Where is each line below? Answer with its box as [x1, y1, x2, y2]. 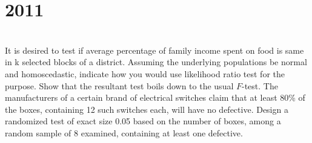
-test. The [242, 79, 278, 92]
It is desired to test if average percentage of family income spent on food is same [5, 43, 304, 56]
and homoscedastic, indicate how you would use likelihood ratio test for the [5, 67, 285, 80]
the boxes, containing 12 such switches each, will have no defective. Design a [5, 103, 288, 115]
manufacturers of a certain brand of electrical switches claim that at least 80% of [5, 91, 305, 104]
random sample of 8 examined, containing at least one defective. [5, 126, 243, 139]
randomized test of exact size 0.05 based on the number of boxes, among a [5, 115, 281, 127]
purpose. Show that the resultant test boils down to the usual [5, 79, 234, 92]
